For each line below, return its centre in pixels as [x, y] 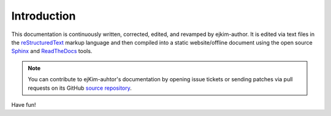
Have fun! [24, 104]
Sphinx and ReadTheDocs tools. [52, 51]
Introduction [44, 16]
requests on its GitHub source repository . [80, 88]
